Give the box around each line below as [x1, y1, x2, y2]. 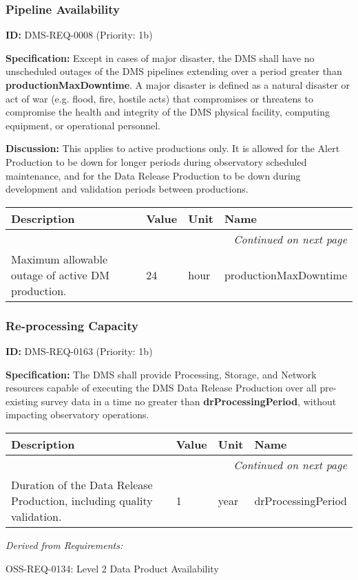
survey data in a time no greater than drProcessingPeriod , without [41, 394, 337, 408]
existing [6, 394, 39, 408]
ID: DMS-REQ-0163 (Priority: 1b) [6, 343, 153, 358]
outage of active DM [11, 266, 109, 283]
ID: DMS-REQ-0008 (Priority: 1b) [6, 28, 153, 42]
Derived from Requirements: [6, 537, 123, 552]
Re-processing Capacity [6, 316, 138, 334]
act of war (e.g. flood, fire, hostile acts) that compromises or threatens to [6, 91, 313, 105]
